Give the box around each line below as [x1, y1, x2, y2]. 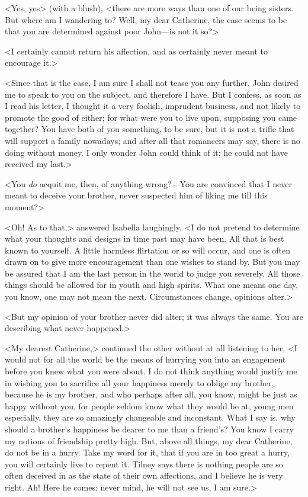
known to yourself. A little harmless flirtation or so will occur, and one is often [5, 243, 291, 256]
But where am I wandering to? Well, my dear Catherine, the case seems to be [5, 13, 287, 25]
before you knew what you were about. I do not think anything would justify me [5, 365, 297, 377]
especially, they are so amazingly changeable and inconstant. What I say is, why [5, 411, 296, 424]
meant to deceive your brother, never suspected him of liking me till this [5, 189, 268, 201]
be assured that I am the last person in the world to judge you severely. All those [5, 267, 300, 279]
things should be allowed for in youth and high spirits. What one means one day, [5, 278, 299, 291]
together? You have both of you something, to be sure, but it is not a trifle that [5, 123, 294, 135]
